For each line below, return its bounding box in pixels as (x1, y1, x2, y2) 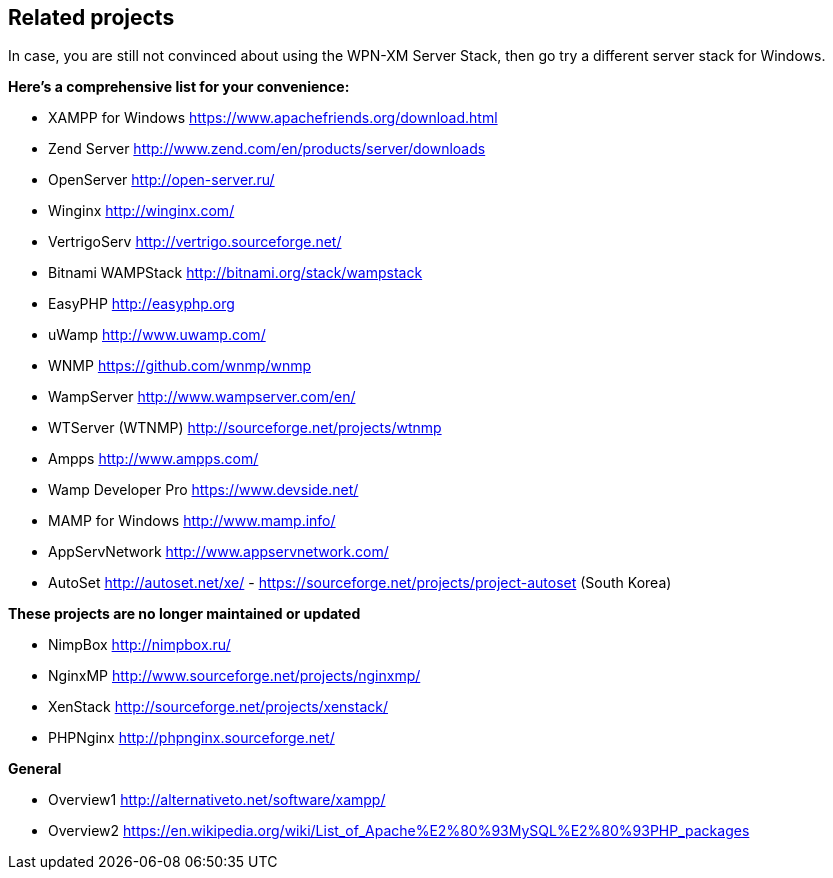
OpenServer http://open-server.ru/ (48, 171, 275, 189)
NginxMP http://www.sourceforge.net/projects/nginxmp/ (48, 667, 421, 685)
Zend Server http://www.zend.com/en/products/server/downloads (48, 140, 486, 158)
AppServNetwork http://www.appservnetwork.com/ (48, 543, 389, 561)
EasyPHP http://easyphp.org (48, 295, 235, 313)
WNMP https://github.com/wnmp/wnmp (48, 357, 311, 375)
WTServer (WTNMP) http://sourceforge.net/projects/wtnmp (48, 419, 442, 437)
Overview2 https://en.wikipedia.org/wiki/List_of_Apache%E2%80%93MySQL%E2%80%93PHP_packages (48, 822, 750, 840)
